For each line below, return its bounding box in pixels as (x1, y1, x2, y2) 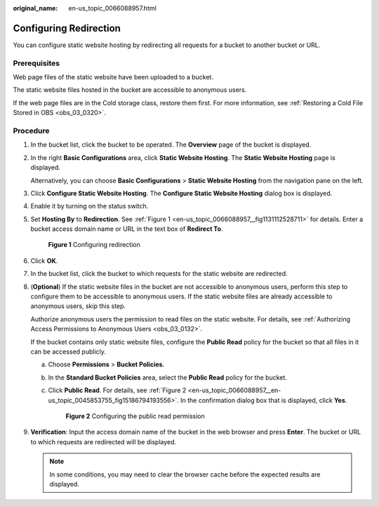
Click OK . (30, 256, 58, 265)
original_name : (13, 4, 58, 12)
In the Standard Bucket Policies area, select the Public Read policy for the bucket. (48, 373, 288, 382)
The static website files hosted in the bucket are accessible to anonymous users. (13, 86, 247, 94)
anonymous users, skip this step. (30, 302, 126, 310)
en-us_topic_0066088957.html (68, 4, 157, 12)
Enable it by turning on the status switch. (30, 202, 149, 211)
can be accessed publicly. (30, 347, 107, 356)
